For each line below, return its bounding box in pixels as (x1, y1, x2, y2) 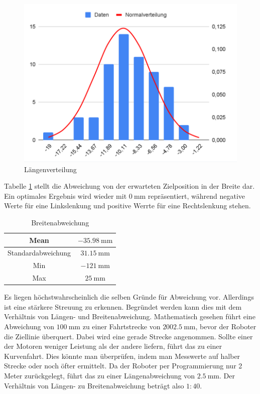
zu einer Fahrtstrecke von (82, 321, 161, 332)
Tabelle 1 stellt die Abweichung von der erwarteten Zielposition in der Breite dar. (4, 181, 255, 191)
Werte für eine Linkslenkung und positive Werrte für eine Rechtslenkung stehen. (4, 200, 251, 211)
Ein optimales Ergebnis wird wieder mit (4, 190, 127, 201)
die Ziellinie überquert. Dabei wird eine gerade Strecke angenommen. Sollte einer (4, 331, 253, 341)
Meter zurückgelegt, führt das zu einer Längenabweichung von (4, 370, 195, 381)
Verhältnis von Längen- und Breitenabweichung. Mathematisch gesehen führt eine (4, 311, 255, 322)
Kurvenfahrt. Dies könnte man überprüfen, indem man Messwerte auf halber (4, 350, 240, 361)
